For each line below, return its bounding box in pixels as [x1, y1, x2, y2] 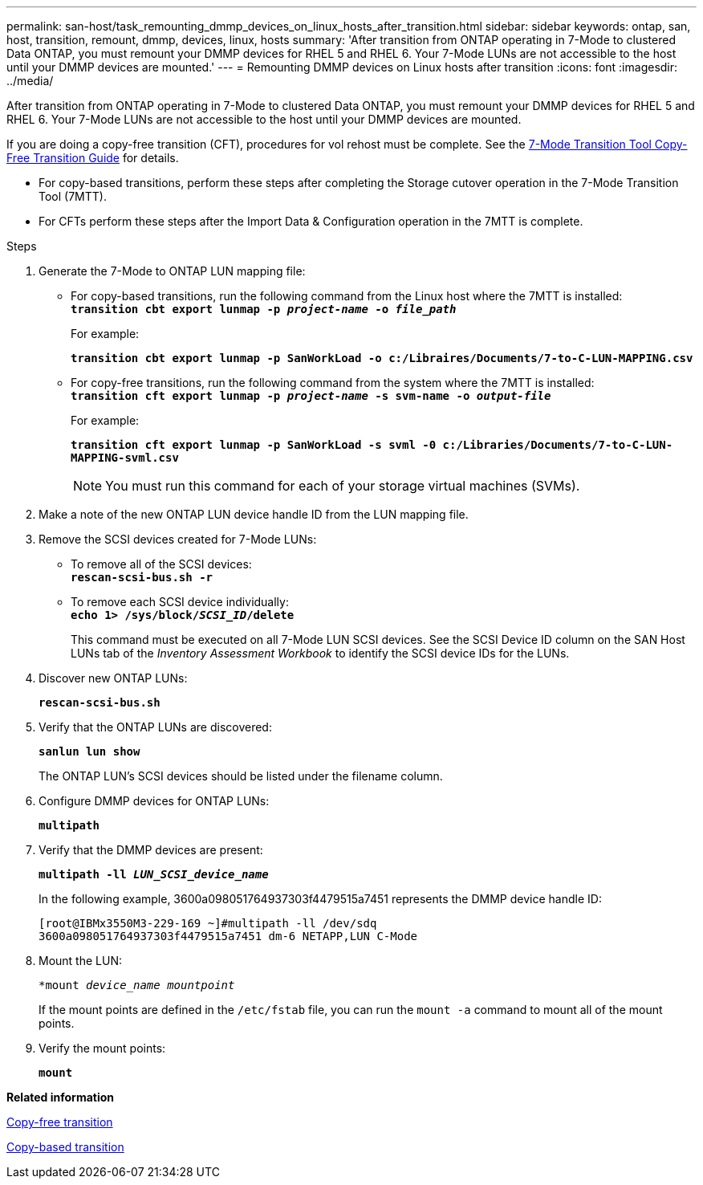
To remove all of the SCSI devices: [71, 557, 252, 571]
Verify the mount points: [39, 1041, 166, 1055]
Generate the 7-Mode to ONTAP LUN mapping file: [39, 264, 306, 278]
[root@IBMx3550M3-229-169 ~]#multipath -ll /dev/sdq [39, 917, 377, 930]
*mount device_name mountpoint [39, 979, 235, 992]
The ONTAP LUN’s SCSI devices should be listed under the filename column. [39, 769, 443, 783]
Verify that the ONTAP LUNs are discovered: [39, 720, 272, 734]
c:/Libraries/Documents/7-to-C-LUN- [442, 438, 673, 451]
